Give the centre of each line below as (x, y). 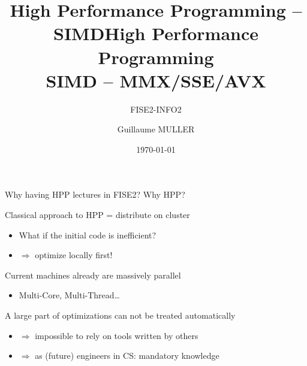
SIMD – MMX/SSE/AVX (156, 80)
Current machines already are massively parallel (93, 275)
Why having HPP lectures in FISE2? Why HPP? (95, 194)
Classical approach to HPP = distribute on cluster (97, 215)
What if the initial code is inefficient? (88, 235)
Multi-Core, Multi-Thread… (69, 295)
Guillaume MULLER (156, 129)
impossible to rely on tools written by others (117, 335)
